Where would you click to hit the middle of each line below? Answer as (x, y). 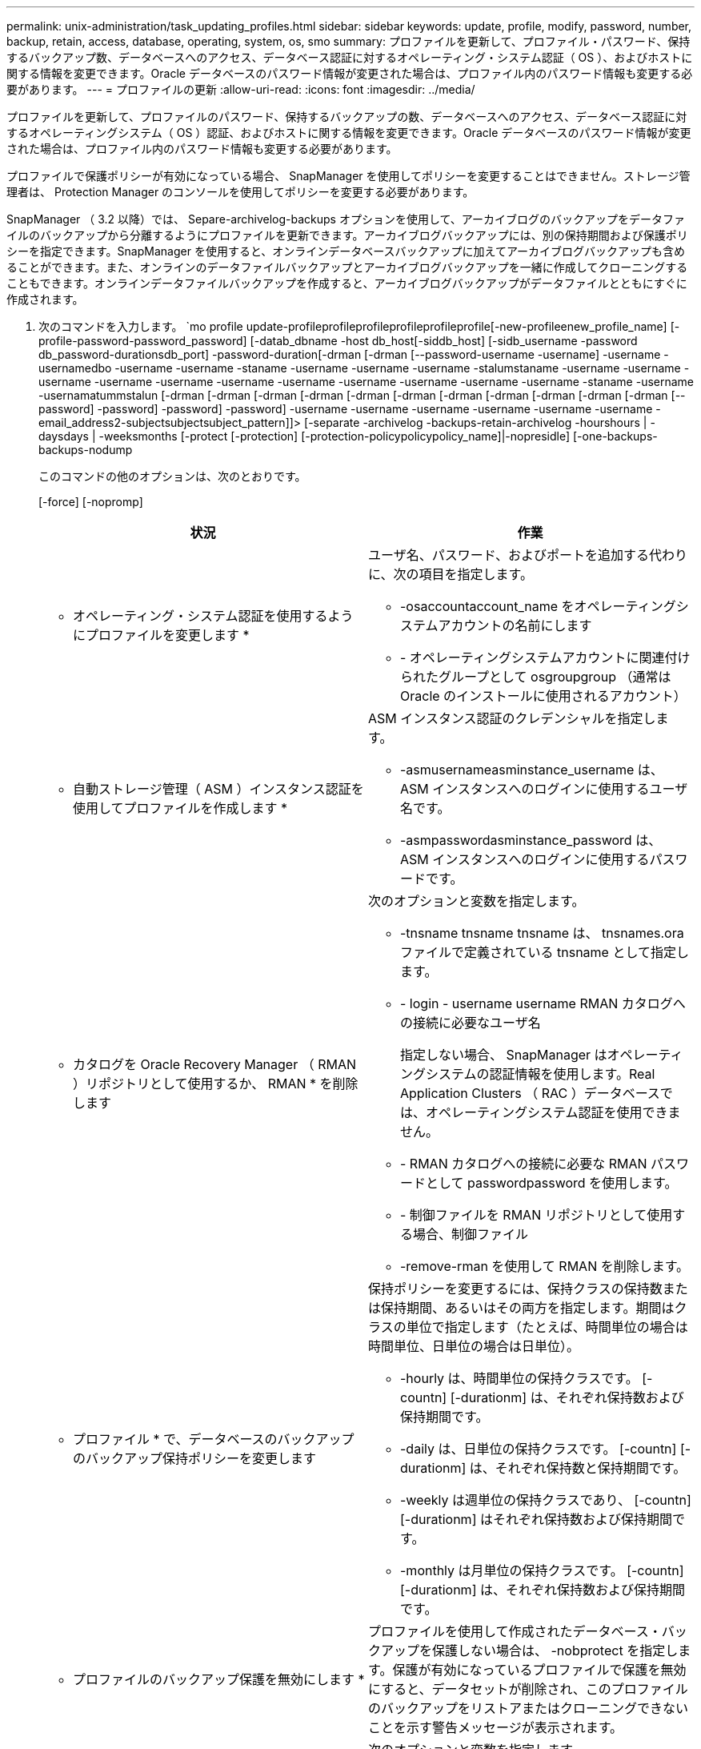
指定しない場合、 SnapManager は (504, 1055)
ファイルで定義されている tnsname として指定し (545, 952)
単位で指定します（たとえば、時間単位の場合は (547, 1327)
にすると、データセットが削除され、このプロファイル (528, 1689)
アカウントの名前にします (515, 625)
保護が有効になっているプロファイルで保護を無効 (539, 1670)
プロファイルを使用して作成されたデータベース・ (515, 1631)
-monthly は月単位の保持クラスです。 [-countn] (542, 1570)
